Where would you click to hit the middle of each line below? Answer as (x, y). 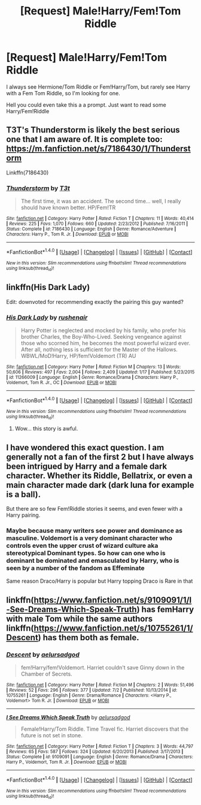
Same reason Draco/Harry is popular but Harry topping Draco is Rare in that (100, 581)
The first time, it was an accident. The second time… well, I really (101, 201)
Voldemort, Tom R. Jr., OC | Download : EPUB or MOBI (61, 383)
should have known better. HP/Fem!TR (68, 207)
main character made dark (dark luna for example (100, 485)
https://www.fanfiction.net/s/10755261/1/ (113, 628)
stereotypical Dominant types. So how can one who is (86, 553)
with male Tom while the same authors (80, 619)
